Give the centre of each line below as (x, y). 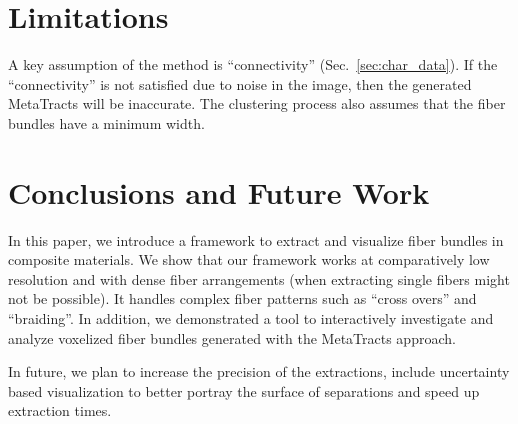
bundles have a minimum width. (106, 122)
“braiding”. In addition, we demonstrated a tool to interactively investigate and (251, 318)
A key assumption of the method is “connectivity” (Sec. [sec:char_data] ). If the (253, 64)
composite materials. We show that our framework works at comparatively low (249, 259)
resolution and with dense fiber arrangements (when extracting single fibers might (259, 278)
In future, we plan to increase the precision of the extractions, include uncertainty (259, 371)
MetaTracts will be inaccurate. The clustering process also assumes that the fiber (257, 103)
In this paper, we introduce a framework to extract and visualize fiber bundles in (256, 239)
